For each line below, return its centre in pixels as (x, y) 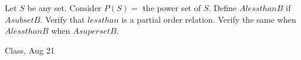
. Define (222, 8)
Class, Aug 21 (30, 50)
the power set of (172, 8)
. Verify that (62, 19)
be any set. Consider (64, 8)
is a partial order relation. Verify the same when (209, 19)
